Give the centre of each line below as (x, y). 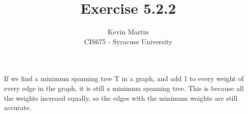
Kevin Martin (128, 32)
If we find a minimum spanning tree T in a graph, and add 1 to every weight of (124, 78)
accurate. (18, 107)
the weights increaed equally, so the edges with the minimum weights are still (121, 98)
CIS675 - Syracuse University (128, 41)
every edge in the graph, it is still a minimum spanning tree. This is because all (124, 88)
